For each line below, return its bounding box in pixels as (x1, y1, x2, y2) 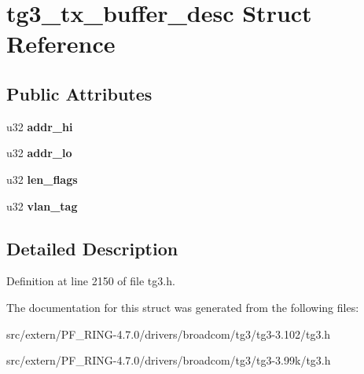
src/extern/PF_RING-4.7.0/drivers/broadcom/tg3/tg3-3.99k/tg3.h (6, 352, 331, 368)
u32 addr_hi (6, 118, 73, 134)
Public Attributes (6, 81, 153, 105)
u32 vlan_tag (6, 197, 78, 214)
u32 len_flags (6, 170, 78, 187)
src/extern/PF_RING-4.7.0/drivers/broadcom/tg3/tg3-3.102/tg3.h (6, 325, 331, 342)
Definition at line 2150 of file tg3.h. (6, 273, 175, 289)
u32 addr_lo (6, 145, 72, 161)
